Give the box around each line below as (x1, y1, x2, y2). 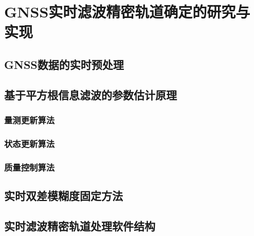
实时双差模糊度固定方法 (4, 188, 123, 204)
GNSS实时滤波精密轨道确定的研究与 (4, 1, 250, 22)
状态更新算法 (4, 137, 55, 150)
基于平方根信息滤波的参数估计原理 (4, 86, 177, 102)
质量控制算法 (4, 160, 55, 173)
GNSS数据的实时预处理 (4, 56, 124, 72)
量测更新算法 (4, 114, 55, 126)
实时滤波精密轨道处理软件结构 (4, 217, 155, 233)
